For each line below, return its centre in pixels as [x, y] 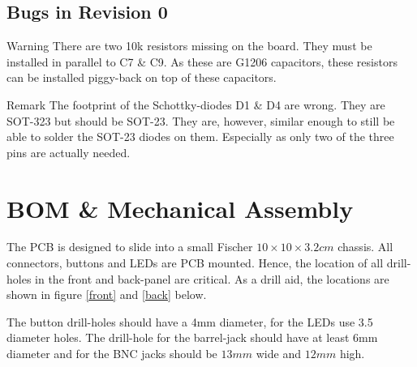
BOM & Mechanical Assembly [180, 208]
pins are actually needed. [69, 152]
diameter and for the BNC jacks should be [112, 354]
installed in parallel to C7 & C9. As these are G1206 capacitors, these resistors [202, 61]
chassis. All [365, 247]
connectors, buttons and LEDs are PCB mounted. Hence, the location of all [195, 263]
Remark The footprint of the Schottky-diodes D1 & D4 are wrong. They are [196, 104]
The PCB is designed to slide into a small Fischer [130, 247]
